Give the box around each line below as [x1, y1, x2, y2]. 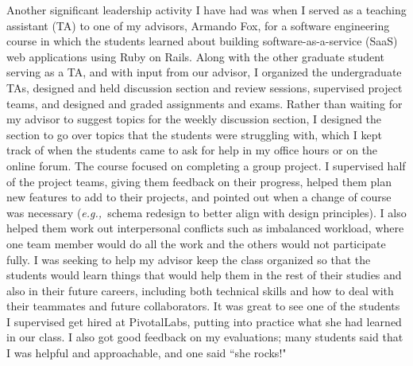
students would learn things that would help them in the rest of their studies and [6, 267, 402, 283]
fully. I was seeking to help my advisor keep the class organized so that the [6, 251, 371, 267]
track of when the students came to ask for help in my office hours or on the [6, 142, 378, 158]
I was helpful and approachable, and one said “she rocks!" [6, 345, 287, 361]
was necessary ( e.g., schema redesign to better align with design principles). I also [6, 204, 407, 220]
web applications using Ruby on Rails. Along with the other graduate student [6, 48, 385, 64]
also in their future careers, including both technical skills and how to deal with [6, 282, 394, 298]
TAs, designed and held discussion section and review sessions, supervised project [6, 79, 403, 95]
